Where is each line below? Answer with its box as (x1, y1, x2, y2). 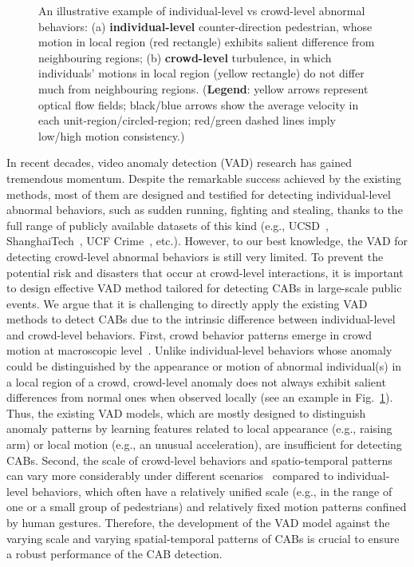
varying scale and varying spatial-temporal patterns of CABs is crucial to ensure (6, 529, 400, 546)
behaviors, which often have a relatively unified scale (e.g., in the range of (31, 482, 392, 499)
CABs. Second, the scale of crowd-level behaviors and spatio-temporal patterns (6, 451, 392, 468)
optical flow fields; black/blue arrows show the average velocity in (38, 96, 359, 113)
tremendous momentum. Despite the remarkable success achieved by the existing (6, 169, 401, 186)
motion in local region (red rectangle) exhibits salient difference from (38, 34, 375, 50)
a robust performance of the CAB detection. (6, 545, 223, 562)
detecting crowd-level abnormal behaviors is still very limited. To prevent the (6, 248, 384, 264)
